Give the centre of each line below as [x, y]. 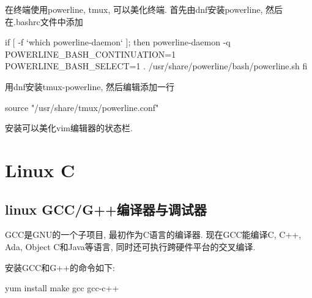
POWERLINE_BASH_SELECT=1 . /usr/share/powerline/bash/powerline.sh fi [156, 66]
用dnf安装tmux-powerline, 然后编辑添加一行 [90, 86]
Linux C [40, 170]
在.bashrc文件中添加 [44, 21]
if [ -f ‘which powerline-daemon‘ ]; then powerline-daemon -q [118, 42]
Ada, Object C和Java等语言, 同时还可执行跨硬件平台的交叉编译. [130, 246]
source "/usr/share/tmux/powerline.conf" [82, 107]
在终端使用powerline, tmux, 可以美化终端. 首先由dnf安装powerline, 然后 [144, 9]
